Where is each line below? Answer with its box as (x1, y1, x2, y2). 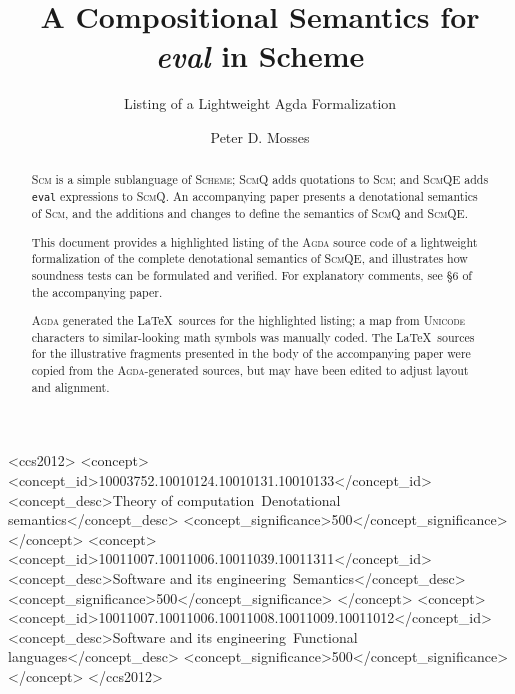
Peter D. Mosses (210, 126, 310, 147)
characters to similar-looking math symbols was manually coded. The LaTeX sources (31, 328, 475, 345)
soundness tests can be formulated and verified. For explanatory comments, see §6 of (31, 266, 472, 283)
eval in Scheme (155, 35, 365, 77)
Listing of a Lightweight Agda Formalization (123, 93, 397, 114)
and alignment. (31, 378, 110, 395)
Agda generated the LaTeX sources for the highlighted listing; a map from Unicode (31, 312, 466, 329)
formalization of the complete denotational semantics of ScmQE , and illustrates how (31, 250, 468, 267)
